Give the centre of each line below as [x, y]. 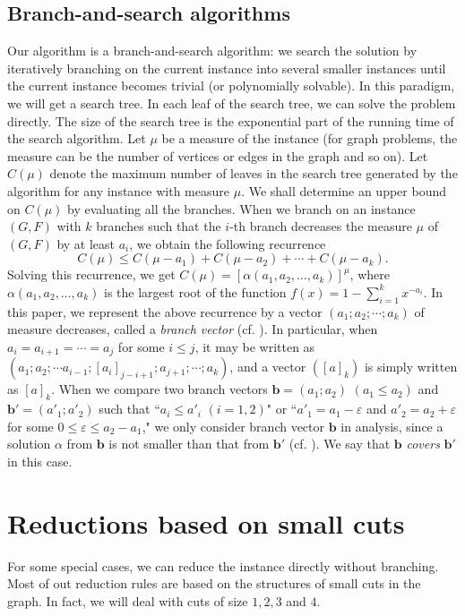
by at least [86, 243]
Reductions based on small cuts [206, 522]
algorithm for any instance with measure [118, 190]
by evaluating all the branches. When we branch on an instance [241, 208]
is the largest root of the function [195, 291]
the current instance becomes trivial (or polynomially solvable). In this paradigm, [231, 86]
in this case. [40, 461]
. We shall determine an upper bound [344, 190]
